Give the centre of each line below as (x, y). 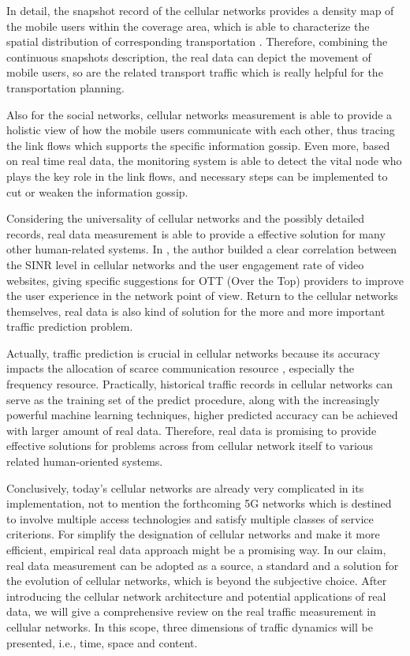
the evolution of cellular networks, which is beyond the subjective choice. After (197, 581)
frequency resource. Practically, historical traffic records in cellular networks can (200, 384)
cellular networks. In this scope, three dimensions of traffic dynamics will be (190, 626)
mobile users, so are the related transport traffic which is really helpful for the (195, 72)
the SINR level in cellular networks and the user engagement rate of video (185, 264)
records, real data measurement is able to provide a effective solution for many (196, 233)
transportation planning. (65, 87)
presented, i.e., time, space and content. (102, 642)
